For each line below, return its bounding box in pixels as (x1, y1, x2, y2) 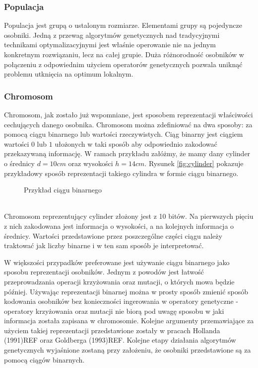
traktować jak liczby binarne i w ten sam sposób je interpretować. (4, 240, 204, 251)
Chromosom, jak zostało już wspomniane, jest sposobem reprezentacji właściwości (4, 109, 253, 119)
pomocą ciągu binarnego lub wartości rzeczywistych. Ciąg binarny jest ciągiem (4, 129, 243, 139)
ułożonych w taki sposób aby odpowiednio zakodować (55, 138, 217, 149)
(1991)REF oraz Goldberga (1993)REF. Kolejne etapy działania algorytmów (4, 335, 236, 345)
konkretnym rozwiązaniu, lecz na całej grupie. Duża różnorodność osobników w (4, 49, 244, 59)
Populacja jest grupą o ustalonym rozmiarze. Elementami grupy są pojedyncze (4, 20, 242, 30)
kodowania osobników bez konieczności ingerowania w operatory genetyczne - (4, 296, 238, 306)
